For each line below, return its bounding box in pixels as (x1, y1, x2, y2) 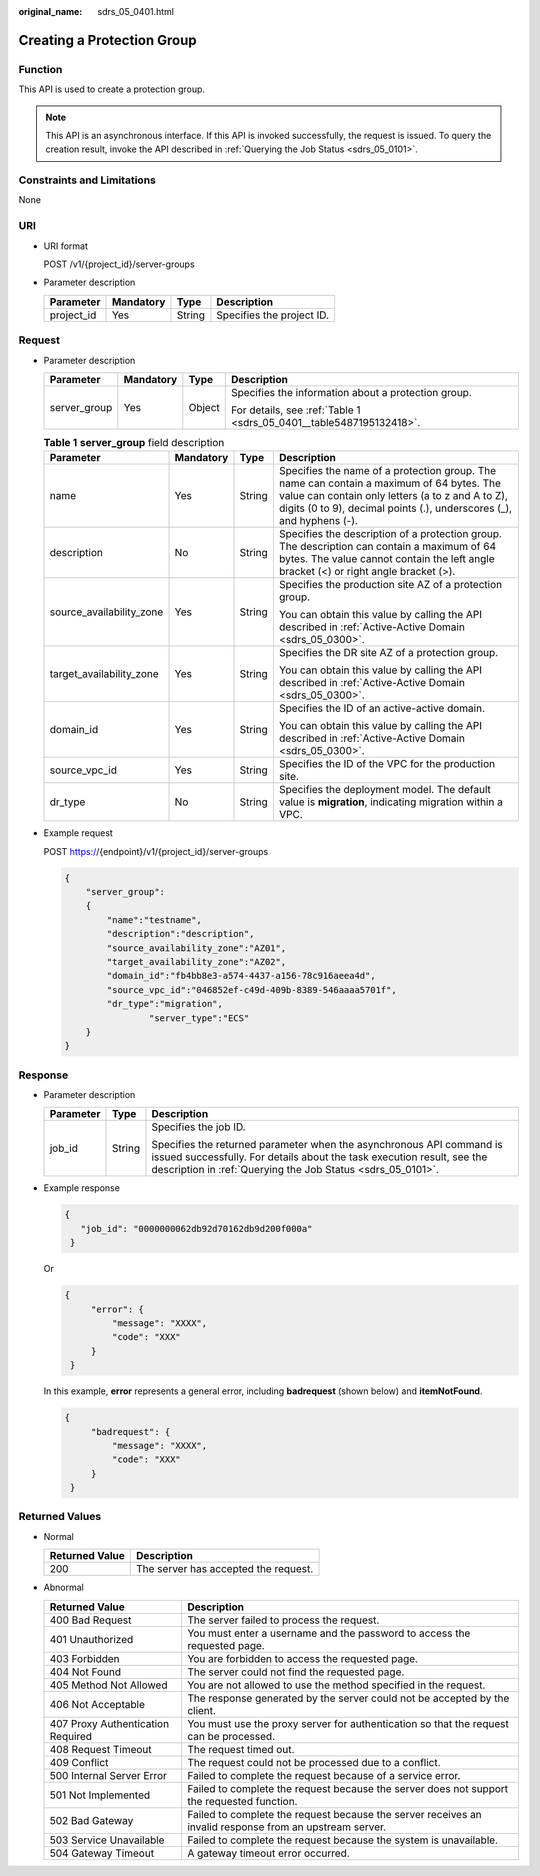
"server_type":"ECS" (148, 1012, 250, 1024)
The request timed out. (186, 1742, 295, 1756)
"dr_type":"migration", (106, 998, 224, 1010)
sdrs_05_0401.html (97, 6, 175, 17)
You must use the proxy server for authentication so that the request (186, 1716, 509, 1730)
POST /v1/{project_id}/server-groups (43, 258, 195, 270)
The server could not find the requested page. (186, 1665, 405, 1679)
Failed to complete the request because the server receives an (186, 1807, 482, 1821)
